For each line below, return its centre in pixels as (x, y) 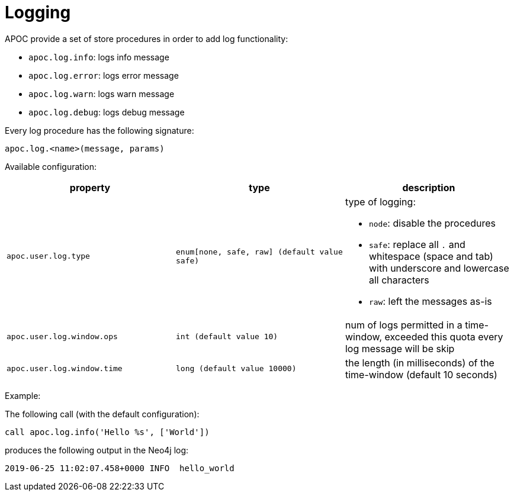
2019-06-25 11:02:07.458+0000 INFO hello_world (120, 468)
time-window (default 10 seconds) (421, 374)
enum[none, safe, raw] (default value (259, 252)
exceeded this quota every (444, 336)
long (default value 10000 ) (236, 369)
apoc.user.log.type (48, 256)
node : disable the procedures (432, 223)
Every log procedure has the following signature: (99, 130)
